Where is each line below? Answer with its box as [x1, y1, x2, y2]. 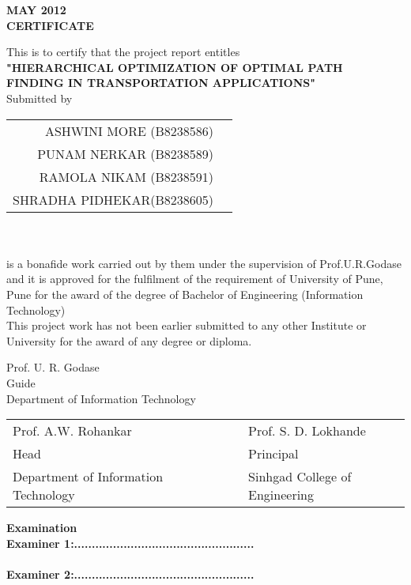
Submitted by [6, 89, 73, 106]
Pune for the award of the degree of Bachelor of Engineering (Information [6, 285, 364, 302]
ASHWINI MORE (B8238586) [44, 121, 214, 140]
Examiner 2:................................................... [6, 565, 255, 582]
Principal [248, 444, 299, 463]
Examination [6, 519, 77, 536]
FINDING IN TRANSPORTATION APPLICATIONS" [6, 74, 315, 91]
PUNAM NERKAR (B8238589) [37, 144, 214, 163]
